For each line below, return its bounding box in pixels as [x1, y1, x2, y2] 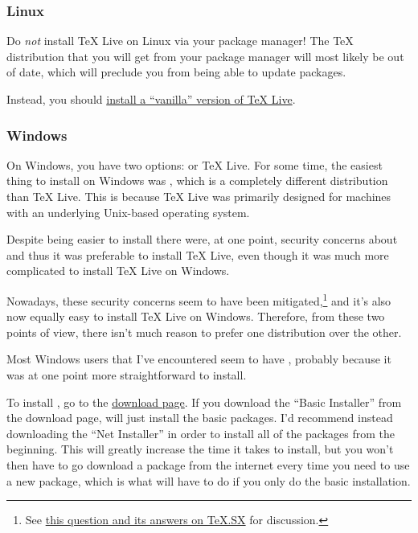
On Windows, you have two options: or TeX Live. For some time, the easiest [6, 156, 383, 173]
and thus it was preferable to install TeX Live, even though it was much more [6, 246, 389, 263]
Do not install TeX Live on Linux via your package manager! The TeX [6, 32, 354, 49]
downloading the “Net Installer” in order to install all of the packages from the [6, 424, 395, 441]
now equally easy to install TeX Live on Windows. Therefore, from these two [6, 308, 385, 325]
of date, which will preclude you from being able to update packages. [6, 64, 346, 80]
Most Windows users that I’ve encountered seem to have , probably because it [6, 351, 391, 367]
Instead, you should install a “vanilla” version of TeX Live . [6, 91, 296, 107]
